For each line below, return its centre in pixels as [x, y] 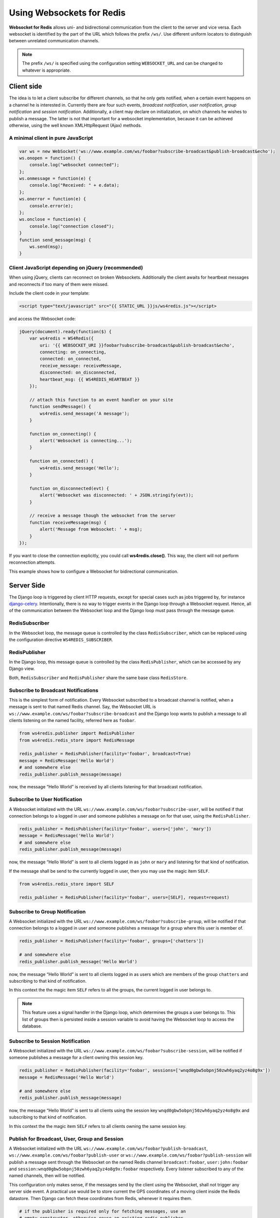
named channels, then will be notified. [47, 1176]
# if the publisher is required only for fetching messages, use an [103, 1211]
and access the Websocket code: [43, 319]
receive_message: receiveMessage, [81, 366]
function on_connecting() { [63, 434]
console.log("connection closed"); [72, 226]
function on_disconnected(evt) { [69, 488]
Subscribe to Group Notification [47, 912]
